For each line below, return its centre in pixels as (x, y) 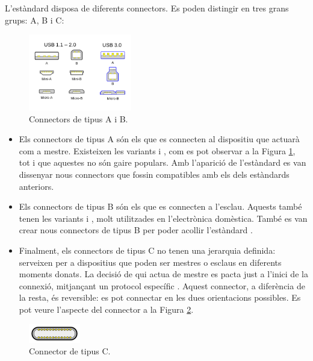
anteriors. (36, 186)
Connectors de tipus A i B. (79, 118)
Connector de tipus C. (70, 351)
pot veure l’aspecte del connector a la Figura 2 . (106, 309)
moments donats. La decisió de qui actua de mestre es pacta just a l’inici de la (163, 274)
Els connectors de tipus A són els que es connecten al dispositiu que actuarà (159, 139)
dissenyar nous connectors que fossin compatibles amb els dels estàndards (154, 174)
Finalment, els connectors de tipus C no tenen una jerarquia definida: (147, 250)
